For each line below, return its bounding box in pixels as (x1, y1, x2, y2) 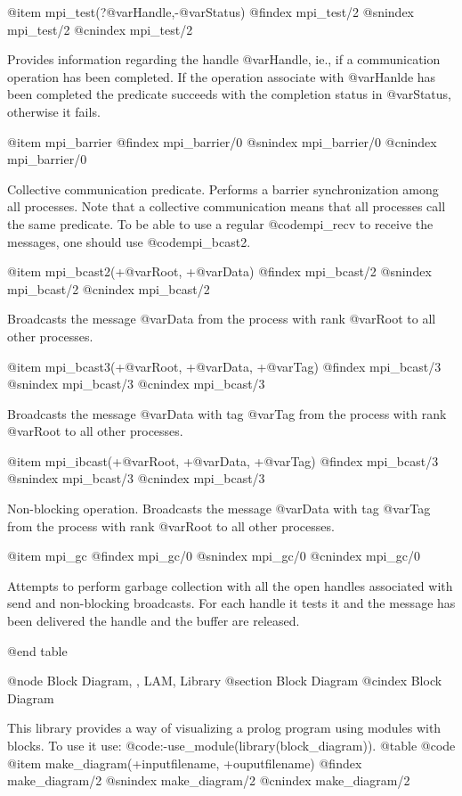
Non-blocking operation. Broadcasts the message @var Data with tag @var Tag (7, 499, 431, 518)
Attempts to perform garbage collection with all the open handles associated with (7, 576, 453, 595)
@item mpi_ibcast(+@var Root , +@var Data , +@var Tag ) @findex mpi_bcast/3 (7, 451, 439, 470)
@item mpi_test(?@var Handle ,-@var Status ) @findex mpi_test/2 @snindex (7, 3, 415, 21)
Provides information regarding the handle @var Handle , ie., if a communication (7, 50, 441, 69)
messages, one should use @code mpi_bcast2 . (7, 232, 251, 250)
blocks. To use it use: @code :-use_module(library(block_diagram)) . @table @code (7, 736, 456, 754)
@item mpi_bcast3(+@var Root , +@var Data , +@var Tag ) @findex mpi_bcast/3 (7, 357, 442, 375)
